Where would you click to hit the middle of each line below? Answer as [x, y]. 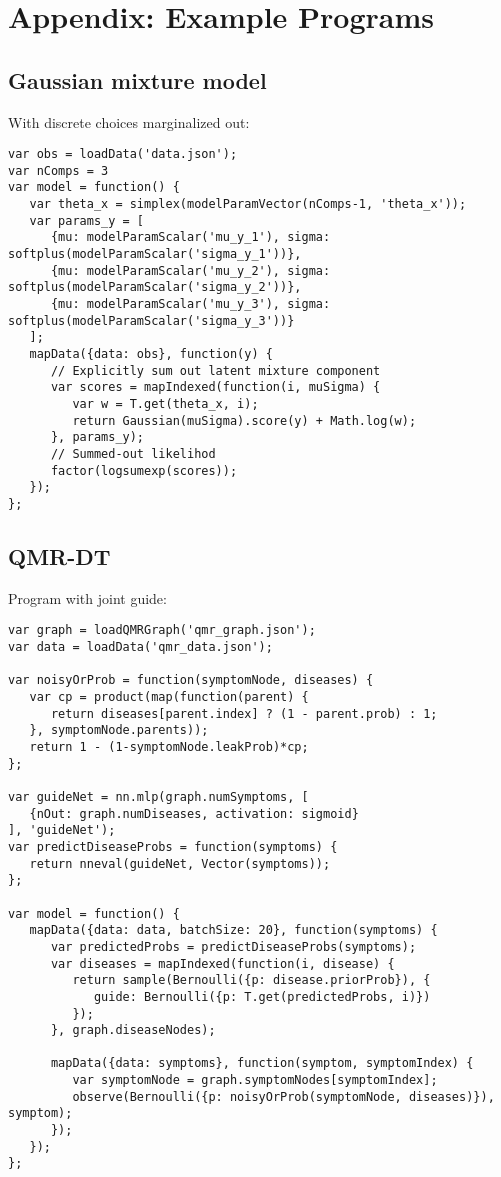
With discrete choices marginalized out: [129, 121]
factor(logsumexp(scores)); [144, 470]
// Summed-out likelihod [133, 453]
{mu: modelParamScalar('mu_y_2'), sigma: [190, 270]
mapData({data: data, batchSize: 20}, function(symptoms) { [233, 930]
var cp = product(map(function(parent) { [169, 697]
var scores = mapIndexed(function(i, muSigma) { [215, 387]
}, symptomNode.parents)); [119, 730]
